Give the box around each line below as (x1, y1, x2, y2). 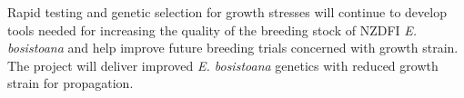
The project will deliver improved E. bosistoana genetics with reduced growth (7, 55, 439, 74)
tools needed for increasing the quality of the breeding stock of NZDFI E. (7, 20, 418, 39)
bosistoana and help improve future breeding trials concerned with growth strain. (7, 38, 459, 57)
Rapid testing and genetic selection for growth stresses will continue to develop (7, 3, 447, 21)
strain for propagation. (7, 73, 134, 93)
